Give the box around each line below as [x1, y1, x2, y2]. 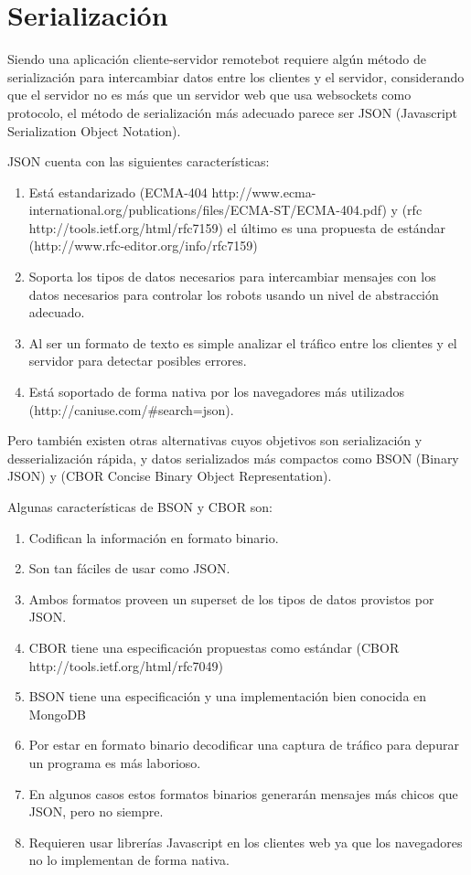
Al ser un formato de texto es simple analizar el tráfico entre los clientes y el [28, 333, 457, 352]
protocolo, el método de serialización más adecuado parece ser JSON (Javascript [7, 102, 458, 122]
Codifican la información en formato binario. [28, 528, 279, 547]
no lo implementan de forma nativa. [28, 850, 230, 870]
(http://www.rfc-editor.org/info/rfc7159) [28, 236, 258, 255]
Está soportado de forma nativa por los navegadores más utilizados [28, 382, 405, 401]
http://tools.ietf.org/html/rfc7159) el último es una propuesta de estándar [28, 218, 445, 237]
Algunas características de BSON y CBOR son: [7, 497, 273, 516]
